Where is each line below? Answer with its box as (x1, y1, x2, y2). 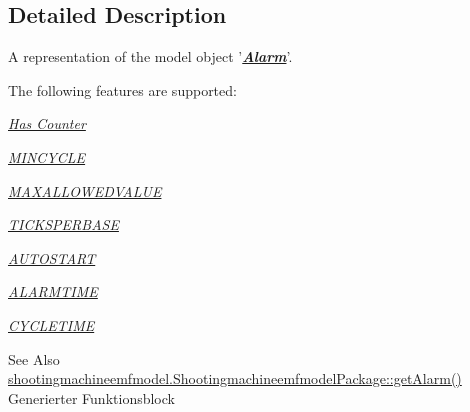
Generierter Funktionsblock (8, 387, 175, 408)
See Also (8, 348, 60, 369)
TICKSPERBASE (8, 214, 119, 235)
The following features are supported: (8, 79, 237, 100)
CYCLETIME (8, 314, 95, 335)
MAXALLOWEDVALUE (8, 180, 162, 201)
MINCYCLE (8, 146, 86, 167)
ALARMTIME (8, 281, 98, 302)
